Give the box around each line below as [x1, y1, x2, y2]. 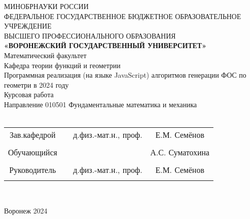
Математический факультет [4, 50, 87, 60]
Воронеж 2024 [4, 205, 48, 215]
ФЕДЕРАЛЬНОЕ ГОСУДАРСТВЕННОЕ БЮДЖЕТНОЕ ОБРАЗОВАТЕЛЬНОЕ [4, 11, 241, 21]
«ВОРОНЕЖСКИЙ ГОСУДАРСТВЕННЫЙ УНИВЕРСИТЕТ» [4, 40, 206, 51]
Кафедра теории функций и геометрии [4, 60, 121, 70]
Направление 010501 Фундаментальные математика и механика [4, 99, 197, 109]
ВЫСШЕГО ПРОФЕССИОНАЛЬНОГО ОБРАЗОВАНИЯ [4, 30, 176, 41]
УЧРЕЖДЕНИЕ [4, 21, 52, 31]
